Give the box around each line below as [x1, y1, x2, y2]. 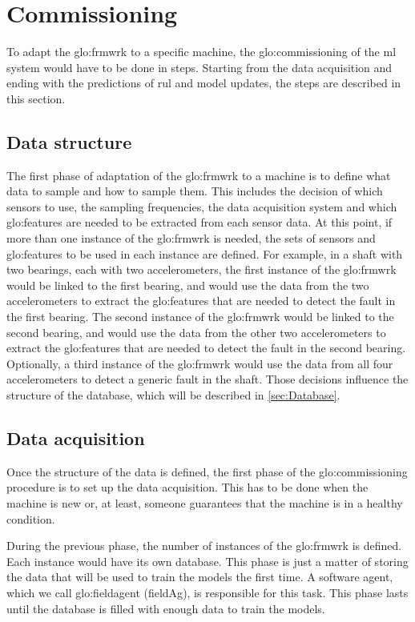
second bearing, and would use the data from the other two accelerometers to [6, 323, 386, 340]
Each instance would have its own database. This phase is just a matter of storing [6, 552, 409, 569]
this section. [6, 90, 66, 106]
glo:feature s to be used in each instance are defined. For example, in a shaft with [6, 245, 403, 262]
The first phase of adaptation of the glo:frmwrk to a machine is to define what [6, 167, 391, 183]
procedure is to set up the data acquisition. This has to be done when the [6, 479, 369, 496]
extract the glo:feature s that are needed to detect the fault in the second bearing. [6, 339, 406, 356]
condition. [6, 510, 55, 527]
